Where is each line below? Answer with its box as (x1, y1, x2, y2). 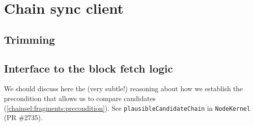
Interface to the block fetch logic (4, 60, 173, 76)
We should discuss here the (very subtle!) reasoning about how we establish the (4, 83, 243, 94)
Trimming (4, 31, 55, 47)
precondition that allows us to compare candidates (4, 93, 156, 103)
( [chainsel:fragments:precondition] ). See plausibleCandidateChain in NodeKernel (4, 102, 251, 113)
